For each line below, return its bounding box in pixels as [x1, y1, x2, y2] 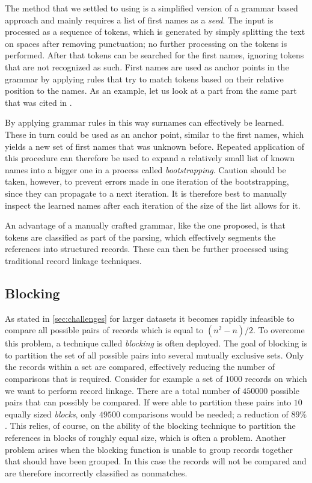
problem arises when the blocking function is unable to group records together [5, 443, 293, 455]
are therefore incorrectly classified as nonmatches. [5, 466, 188, 479]
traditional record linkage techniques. [5, 254, 142, 266]
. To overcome [253, 324, 305, 336]
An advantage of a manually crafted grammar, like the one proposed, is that [5, 219, 286, 232]
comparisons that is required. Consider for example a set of [5, 372, 223, 385]
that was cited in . [5, 96, 72, 108]
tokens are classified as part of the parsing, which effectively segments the [5, 230, 276, 243]
